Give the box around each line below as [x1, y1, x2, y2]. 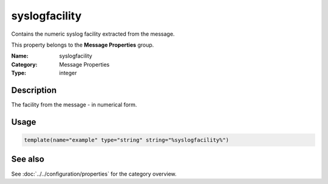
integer [59, 70, 77, 77]
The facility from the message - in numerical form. [11, 101, 137, 108]
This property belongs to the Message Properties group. [11, 41, 154, 48]
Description [11, 85, 57, 95]
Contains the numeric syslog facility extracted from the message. [11, 30, 175, 38]
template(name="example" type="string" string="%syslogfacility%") [24, 137, 230, 143]
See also [11, 154, 45, 165]
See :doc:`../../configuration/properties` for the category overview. [11, 170, 177, 177]
